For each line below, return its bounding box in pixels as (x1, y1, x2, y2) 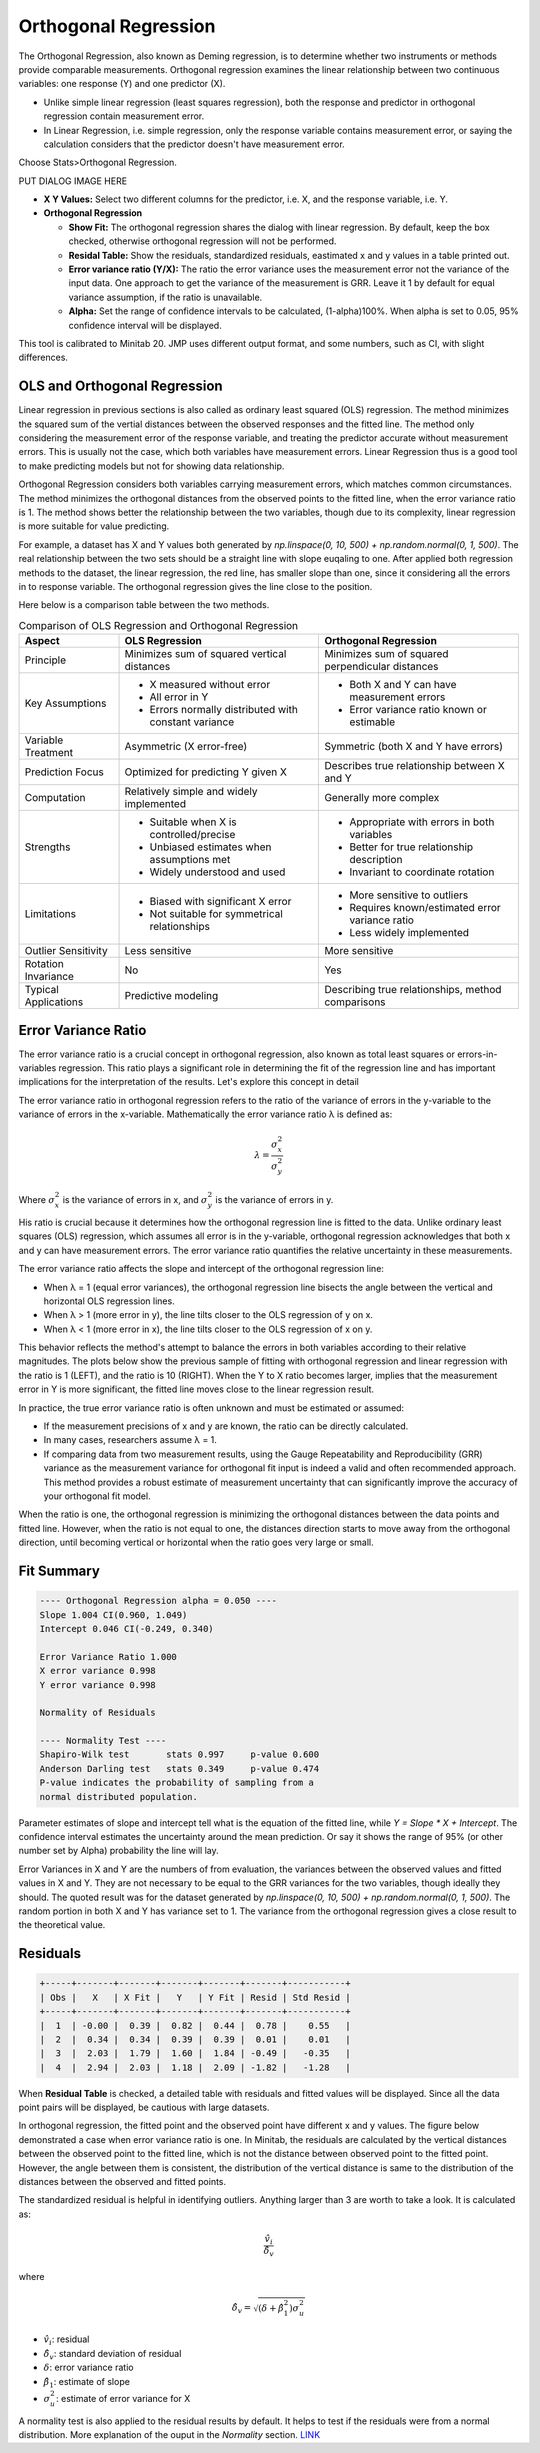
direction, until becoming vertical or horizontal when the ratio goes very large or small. (18, 1536, 374, 1549)
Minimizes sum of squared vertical (124, 647, 287, 661)
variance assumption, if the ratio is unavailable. (68, 291, 263, 303)
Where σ (18, 1194, 55, 1206)
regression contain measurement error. (43, 110, 205, 122)
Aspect (24, 634, 60, 648)
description (349, 853, 403, 867)
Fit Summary (18, 1562, 100, 1579)
